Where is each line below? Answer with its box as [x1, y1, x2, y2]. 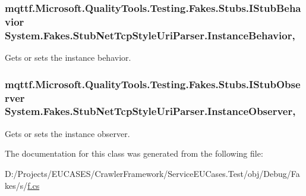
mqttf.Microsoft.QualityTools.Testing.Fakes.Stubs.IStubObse [5, 76, 301, 91]
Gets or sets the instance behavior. [5, 51, 131, 64]
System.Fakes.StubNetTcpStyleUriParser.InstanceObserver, [5, 104, 296, 119]
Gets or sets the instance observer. [5, 127, 130, 139]
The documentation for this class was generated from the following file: [5, 147, 263, 160]
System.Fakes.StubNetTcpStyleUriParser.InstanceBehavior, [5, 27, 295, 42]
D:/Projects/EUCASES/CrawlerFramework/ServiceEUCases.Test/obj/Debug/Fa [5, 167, 300, 179]
